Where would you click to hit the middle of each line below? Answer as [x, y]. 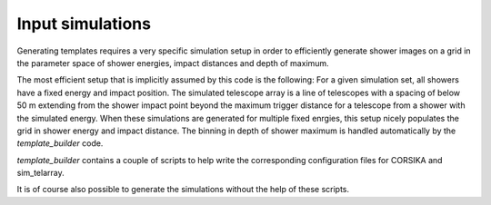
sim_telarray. [40, 173]
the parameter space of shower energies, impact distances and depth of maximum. [173, 63]
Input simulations [84, 24]
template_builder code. [60, 143]
